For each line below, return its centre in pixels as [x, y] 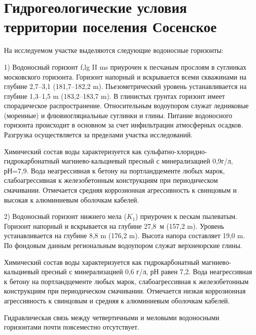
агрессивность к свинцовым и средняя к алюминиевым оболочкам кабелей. [117, 300]
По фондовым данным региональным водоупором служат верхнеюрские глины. [123, 245]
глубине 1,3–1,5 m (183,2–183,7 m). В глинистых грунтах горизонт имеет [114, 96]
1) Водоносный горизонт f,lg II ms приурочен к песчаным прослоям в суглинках [125, 66]
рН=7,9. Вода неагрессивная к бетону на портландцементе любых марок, [114, 170]
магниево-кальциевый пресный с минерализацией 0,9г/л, [147, 161]
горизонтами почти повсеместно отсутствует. [72, 327]
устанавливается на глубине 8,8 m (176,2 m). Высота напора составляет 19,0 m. [125, 235]
